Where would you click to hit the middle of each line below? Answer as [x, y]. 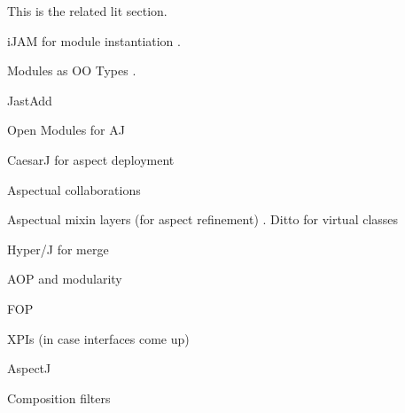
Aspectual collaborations [74, 189]
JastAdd [30, 100]
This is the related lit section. [87, 11]
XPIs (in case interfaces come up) [98, 338]
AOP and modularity [65, 279]
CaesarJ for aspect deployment [91, 159]
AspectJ [29, 368]
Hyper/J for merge [58, 249]
